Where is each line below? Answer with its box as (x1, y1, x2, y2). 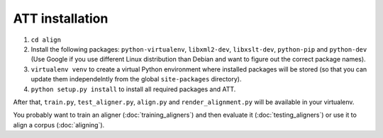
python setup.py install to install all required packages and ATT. (30, 85, 236, 93)
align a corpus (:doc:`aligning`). (13, 120, 105, 129)
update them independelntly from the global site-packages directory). (30, 75, 242, 84)
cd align (30, 35, 62, 44)
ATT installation (13, 11, 109, 26)
